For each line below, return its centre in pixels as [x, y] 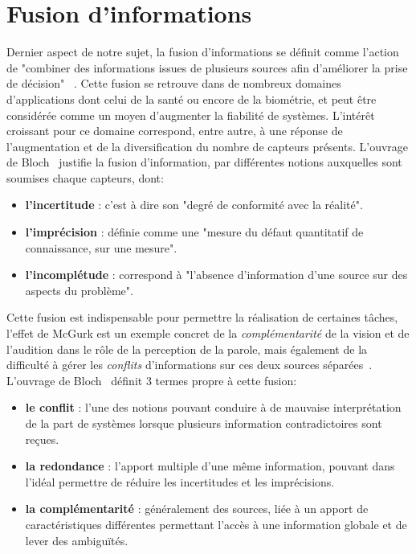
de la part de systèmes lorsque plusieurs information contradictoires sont [204, 423]
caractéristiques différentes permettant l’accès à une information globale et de [216, 524]
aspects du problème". [79, 290]
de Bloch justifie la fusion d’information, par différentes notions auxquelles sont [204, 162]
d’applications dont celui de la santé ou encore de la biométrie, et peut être [192, 98]
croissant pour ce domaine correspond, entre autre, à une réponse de [175, 131]
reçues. [42, 439]
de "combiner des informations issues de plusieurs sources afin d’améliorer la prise [207, 67]
